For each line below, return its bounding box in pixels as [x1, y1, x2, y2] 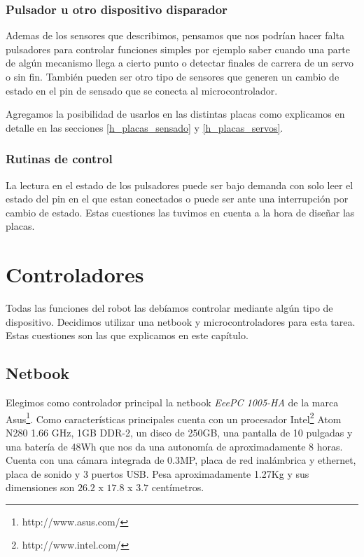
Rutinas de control [6, 150, 113, 167]
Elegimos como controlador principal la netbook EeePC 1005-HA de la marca [6, 395, 339, 410]
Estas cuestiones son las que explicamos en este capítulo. [6, 328, 248, 343]
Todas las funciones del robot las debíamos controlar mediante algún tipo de [6, 301, 333, 315]
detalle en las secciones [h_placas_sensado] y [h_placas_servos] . [6, 120, 283, 135]
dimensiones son [6, 480, 75, 495]
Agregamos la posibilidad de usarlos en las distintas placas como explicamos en [6, 106, 345, 121]
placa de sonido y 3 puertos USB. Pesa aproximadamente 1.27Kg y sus [6, 466, 309, 481]
